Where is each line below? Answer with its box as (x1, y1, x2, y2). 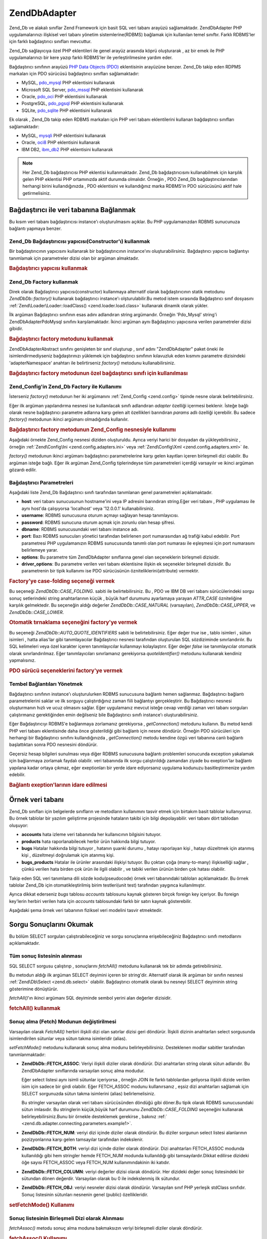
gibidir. (9, 325, 23, 332)
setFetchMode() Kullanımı (9, 1201, 75, 1208)
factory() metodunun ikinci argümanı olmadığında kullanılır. (9, 416, 129, 422)
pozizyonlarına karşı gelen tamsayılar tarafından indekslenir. (21, 1136, 143, 1142)
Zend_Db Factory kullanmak (9, 278, 79, 285)
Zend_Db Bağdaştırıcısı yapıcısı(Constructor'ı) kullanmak (9, 238, 150, 245)
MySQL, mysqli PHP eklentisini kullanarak (21, 133, 106, 139)
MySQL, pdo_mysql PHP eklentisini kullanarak (21, 80, 115, 86)
